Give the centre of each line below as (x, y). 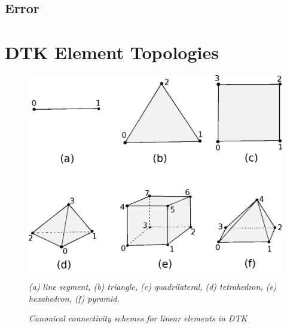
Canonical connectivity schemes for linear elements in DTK (138, 318)
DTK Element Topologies (112, 52)
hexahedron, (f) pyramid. (74, 298)
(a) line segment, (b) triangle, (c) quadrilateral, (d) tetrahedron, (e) (153, 287)
